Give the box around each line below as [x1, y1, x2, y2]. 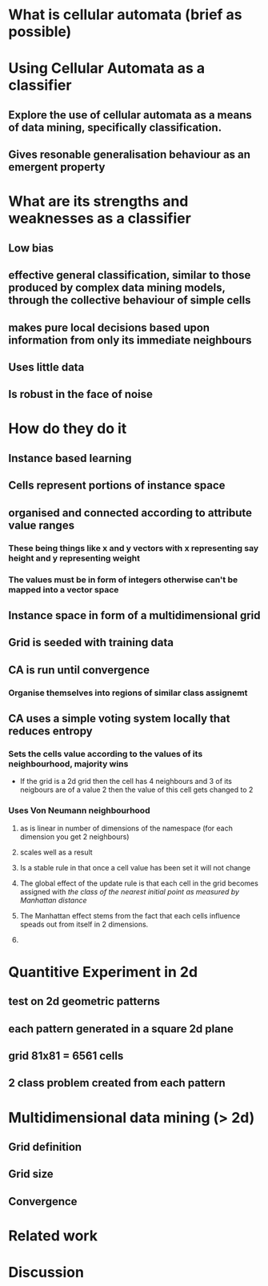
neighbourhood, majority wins [8, 758, 129, 770]
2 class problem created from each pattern [8, 1076, 226, 1090]
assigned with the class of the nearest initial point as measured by [19, 886, 240, 896]
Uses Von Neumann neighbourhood [8, 805, 150, 816]
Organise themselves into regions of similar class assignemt [8, 687, 248, 698]
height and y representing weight [8, 553, 140, 564]
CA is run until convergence [8, 663, 150, 677]
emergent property [8, 160, 106, 174]
